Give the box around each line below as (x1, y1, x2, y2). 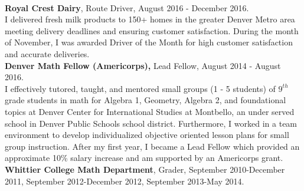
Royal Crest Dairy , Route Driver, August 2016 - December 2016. (5, 1, 249, 14)
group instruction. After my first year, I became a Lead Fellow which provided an (5, 140, 300, 152)
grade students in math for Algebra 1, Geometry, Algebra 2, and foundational (5, 94, 286, 106)
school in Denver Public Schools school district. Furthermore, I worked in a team (5, 117, 298, 129)
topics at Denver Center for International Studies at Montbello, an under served (5, 105, 295, 117)
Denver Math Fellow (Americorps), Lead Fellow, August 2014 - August (5, 59, 281, 71)
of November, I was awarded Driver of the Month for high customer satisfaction (5, 36, 293, 48)
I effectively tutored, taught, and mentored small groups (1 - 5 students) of (5, 82, 276, 94)
